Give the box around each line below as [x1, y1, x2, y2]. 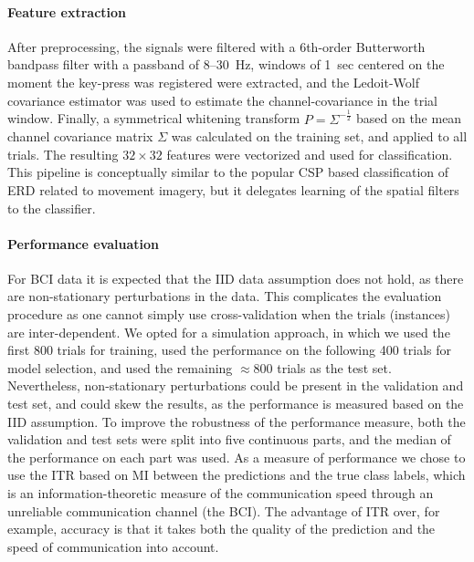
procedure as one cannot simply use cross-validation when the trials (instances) [7, 305, 450, 324]
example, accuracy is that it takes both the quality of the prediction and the [7, 519, 436, 538]
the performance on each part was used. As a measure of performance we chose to [7, 447, 466, 466]
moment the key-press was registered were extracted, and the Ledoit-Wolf [7, 72, 419, 91]
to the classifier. [7, 198, 96, 217]
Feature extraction [7, 2, 127, 21]
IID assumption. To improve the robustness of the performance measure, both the [7, 411, 466, 431]
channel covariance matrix [7, 127, 153, 146]
